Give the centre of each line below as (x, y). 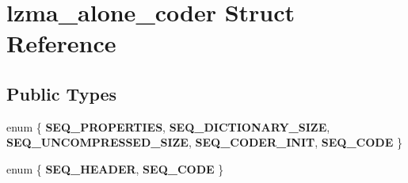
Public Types (62, 93)
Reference (61, 43)
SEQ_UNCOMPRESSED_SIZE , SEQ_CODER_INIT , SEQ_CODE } (204, 142)
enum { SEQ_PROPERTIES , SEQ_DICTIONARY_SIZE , (168, 126)
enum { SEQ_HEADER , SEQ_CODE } (115, 168)
